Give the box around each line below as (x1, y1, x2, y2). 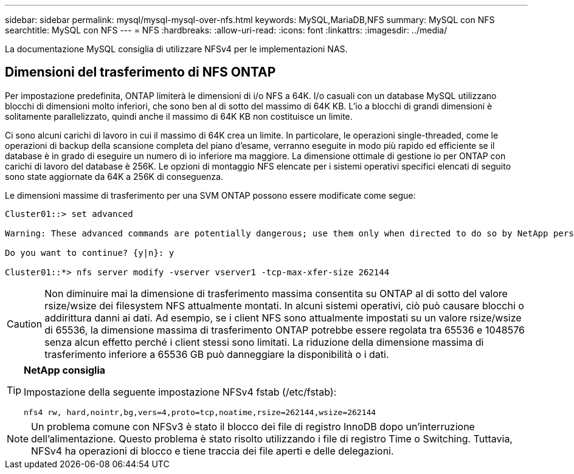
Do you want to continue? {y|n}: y (5, 247, 175, 258)
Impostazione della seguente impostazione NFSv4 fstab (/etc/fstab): (24, 385, 337, 398)
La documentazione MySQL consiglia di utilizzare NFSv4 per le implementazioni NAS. (5, 44, 348, 54)
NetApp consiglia (24, 363, 106, 376)
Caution (7, 317, 43, 330)
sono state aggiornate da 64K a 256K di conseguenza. (5, 171, 223, 182)
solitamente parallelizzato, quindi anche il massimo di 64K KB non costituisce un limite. (5, 111, 353, 122)
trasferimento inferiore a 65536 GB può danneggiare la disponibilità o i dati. (44, 348, 389, 360)
